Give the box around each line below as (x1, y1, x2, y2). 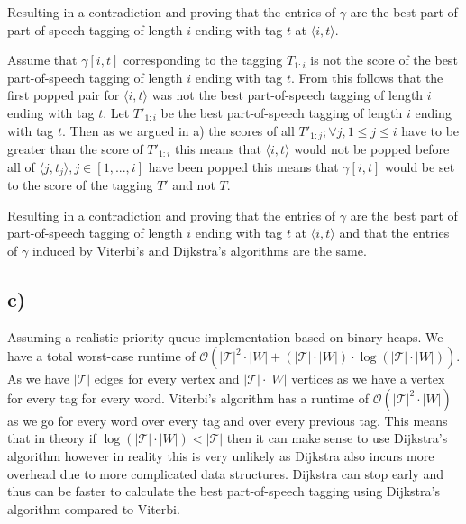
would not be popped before (294, 140, 450, 158)
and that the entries (339, 223, 450, 242)
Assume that (7, 50, 78, 69)
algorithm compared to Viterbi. (7, 499, 180, 518)
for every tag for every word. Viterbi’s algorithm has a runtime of (7, 388, 370, 407)
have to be (401, 121, 460, 140)
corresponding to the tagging (123, 50, 283, 69)
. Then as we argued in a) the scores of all (62, 121, 295, 140)
